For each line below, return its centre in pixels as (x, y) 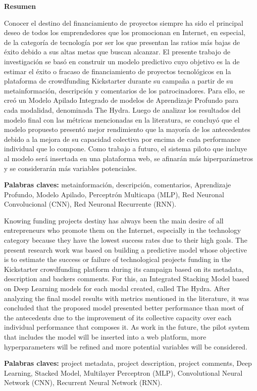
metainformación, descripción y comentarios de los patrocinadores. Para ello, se (125, 90)
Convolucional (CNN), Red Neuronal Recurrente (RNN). (90, 204)
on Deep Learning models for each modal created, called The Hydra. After (117, 288)
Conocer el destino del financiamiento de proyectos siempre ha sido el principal (124, 22)
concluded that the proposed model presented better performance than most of (124, 308)
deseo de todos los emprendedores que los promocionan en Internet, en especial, (125, 32)
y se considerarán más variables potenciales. (71, 168)
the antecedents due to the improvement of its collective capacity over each (118, 317)
